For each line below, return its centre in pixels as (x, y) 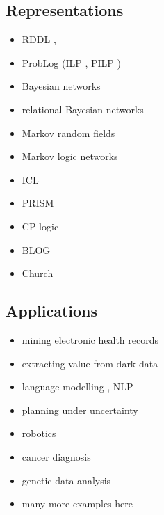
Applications (52, 311)
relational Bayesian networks (83, 109)
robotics (39, 433)
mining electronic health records (90, 339)
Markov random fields (68, 133)
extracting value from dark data (90, 363)
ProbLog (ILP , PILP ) (72, 62)
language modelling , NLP (77, 387)
